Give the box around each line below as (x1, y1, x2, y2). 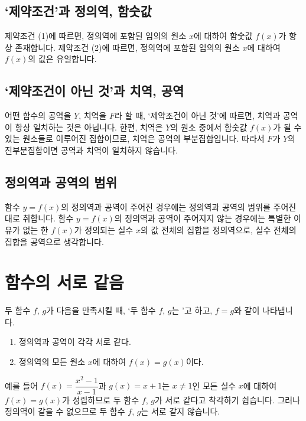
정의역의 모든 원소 (18, 355, 86, 368)
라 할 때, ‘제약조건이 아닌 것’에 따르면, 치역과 (115, 109, 281, 122)
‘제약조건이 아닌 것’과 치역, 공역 (5, 81, 184, 100)
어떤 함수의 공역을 (5, 109, 71, 122)
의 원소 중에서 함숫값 (170, 120, 248, 133)
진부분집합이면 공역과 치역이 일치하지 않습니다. (5, 143, 178, 156)
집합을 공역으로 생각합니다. (5, 235, 104, 247)
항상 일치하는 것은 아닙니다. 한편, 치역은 (15, 120, 163, 133)
